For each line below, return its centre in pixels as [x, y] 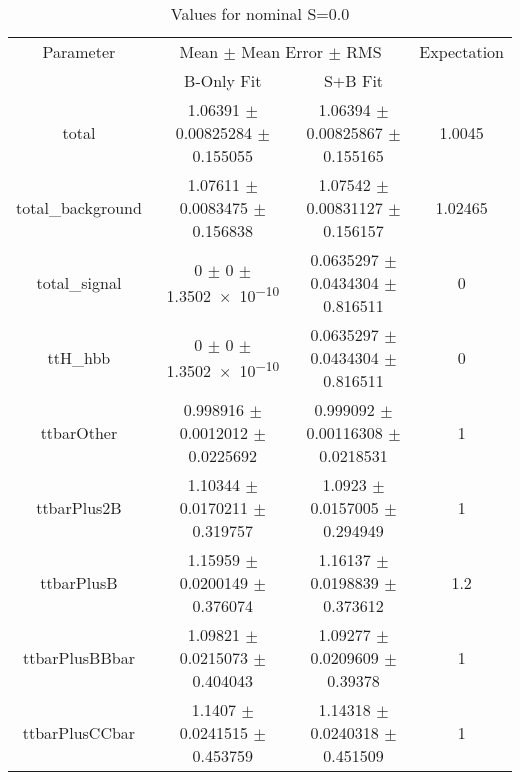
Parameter [79, 51]
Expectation [461, 51]
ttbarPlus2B [79, 507]
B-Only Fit [223, 80]
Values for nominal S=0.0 [260, 13]
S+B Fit [353, 80]
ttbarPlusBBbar [78, 657]
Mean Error [282, 51]
